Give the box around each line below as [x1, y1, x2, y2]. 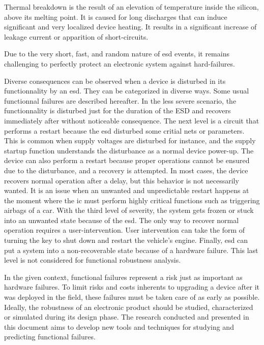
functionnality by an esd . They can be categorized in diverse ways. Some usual [4, 85, 249, 96]
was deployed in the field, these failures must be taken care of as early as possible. [4, 292, 260, 302]
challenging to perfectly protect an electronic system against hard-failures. [4, 58, 235, 69]
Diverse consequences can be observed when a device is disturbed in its [4, 75, 226, 86]
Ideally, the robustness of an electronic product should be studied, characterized [4, 301, 253, 312]
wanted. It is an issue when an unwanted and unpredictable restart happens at [4, 185, 249, 196]
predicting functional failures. [4, 331, 96, 342]
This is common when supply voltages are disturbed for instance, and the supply [4, 135, 256, 146]
